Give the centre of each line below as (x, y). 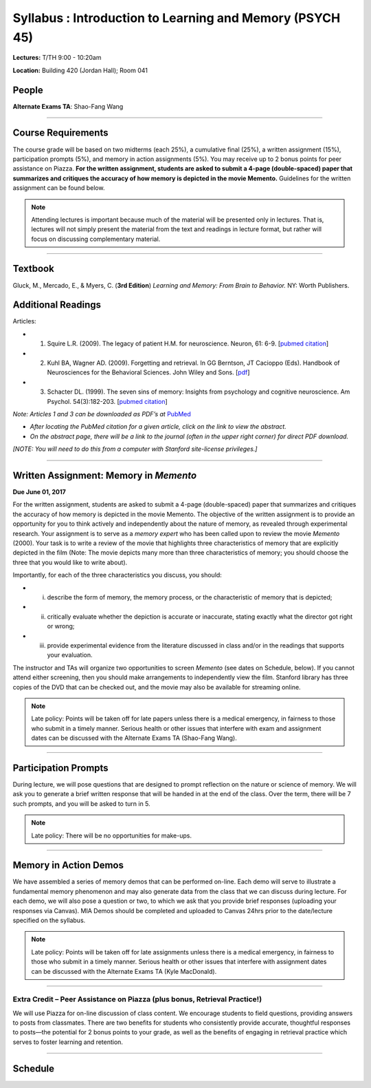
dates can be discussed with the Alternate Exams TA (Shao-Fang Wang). (134, 738)
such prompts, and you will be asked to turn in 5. (81, 803)
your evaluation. (70, 655)
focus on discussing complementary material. (96, 239)
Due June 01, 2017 (40, 492)
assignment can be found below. (59, 188)
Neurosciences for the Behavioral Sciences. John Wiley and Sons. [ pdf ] (148, 372)
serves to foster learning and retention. (68, 1042)
